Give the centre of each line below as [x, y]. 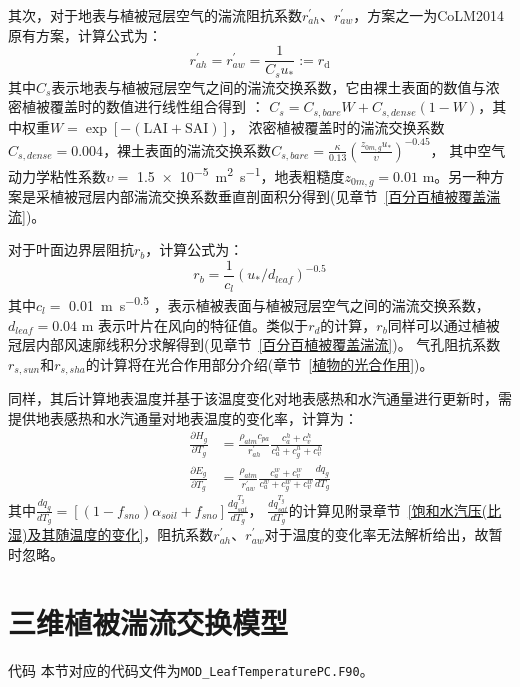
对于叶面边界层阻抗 [71, 249]
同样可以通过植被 [443, 324]
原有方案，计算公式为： [85, 34]
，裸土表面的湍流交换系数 [187, 149]
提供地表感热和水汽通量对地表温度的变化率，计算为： [183, 417]
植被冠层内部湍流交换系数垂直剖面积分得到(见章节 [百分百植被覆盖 [268, 195]
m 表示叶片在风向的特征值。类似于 [195, 324]
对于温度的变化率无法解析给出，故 [376, 534]
